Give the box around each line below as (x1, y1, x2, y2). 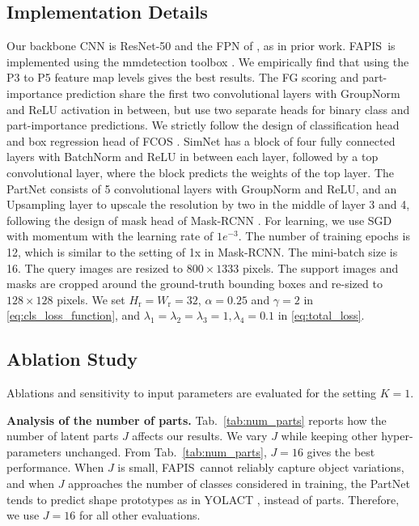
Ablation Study (6, 346, 138, 371)
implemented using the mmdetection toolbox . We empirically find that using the (6, 53, 409, 70)
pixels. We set (57, 291, 125, 308)
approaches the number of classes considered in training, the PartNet (68, 475, 410, 492)
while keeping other (281, 427, 378, 444)
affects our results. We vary (132, 427, 268, 444)
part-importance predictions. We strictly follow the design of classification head (6, 117, 400, 134)
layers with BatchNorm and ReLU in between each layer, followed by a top (6, 148, 379, 165)
